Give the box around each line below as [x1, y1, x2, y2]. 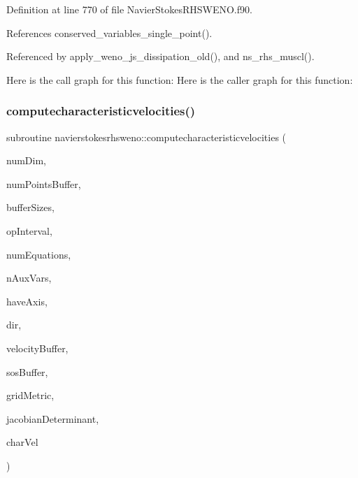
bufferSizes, [6, 200, 55, 215]
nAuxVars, [6, 270, 52, 285]
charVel [6, 435, 38, 449]
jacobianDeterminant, [6, 411, 99, 426]
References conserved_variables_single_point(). [6, 25, 213, 40]
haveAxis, [6, 294, 48, 308]
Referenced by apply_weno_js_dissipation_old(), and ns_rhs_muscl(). [6, 49, 315, 64]
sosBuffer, [6, 364, 48, 379]
